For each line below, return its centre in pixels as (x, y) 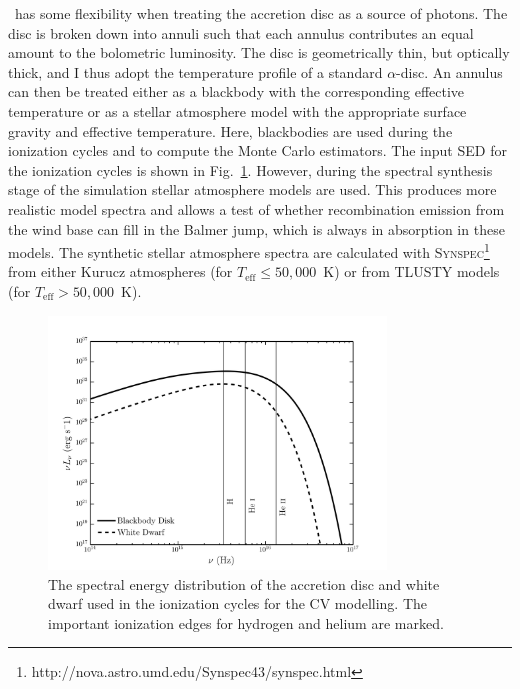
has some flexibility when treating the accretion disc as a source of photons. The (261, 13)
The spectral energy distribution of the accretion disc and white (244, 583)
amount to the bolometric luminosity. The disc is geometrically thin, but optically (259, 52)
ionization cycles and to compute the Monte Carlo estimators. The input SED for (257, 150)
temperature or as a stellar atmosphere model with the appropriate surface (237, 110)
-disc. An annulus (449, 71)
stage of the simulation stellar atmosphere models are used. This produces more (252, 189)
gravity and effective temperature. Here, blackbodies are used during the (230, 130)
